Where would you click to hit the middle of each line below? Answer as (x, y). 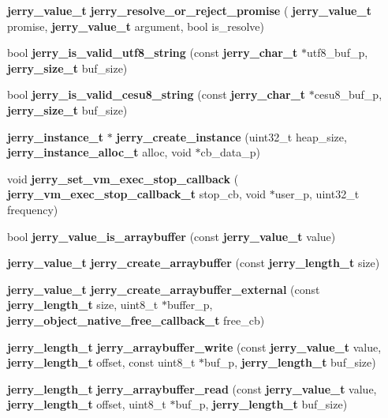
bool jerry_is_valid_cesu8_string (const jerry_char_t (157, 94)
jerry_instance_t (55, 136)
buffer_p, (190, 305)
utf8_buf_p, (338, 53)
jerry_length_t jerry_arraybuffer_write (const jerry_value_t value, (194, 346)
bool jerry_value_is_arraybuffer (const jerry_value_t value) (172, 236)
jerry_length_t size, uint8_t (83, 305)
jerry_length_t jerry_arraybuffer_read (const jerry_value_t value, (192, 388)
